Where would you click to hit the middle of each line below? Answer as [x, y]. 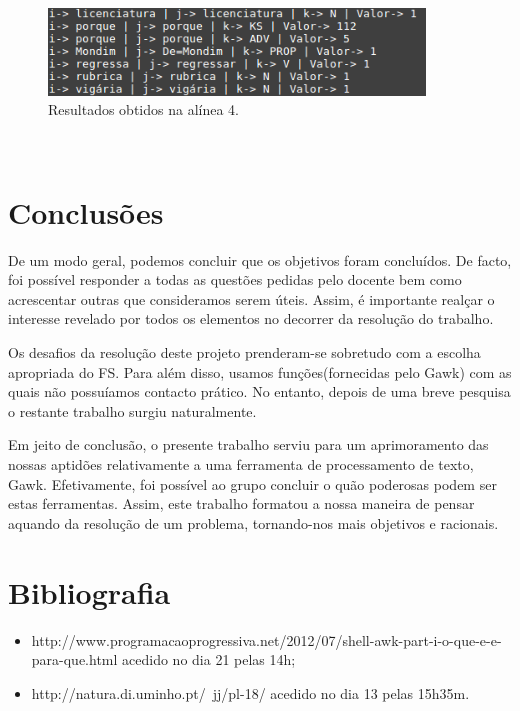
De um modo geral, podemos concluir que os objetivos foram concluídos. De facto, [260, 259]
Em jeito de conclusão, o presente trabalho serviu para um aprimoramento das [248, 444]
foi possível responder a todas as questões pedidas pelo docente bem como [235, 279]
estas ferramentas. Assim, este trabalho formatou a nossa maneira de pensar [241, 503]
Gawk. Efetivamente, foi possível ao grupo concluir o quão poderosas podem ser [252, 483]
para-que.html [74, 659]
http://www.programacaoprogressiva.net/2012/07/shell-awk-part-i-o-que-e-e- [266, 639]
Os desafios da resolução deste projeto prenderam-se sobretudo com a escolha [244, 352]
